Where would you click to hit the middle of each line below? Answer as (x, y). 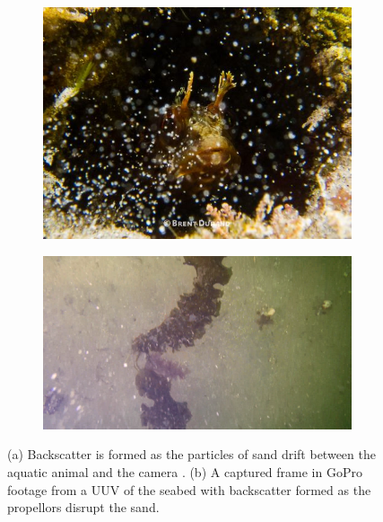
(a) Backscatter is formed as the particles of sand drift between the (191, 454)
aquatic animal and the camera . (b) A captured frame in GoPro (185, 471)
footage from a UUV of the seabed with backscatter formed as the (189, 489)
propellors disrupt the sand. (83, 507)
